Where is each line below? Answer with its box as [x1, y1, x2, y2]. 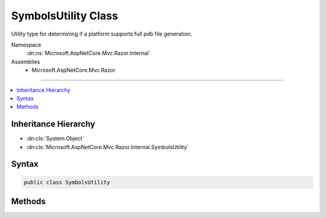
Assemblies [11, 58, 40, 65]
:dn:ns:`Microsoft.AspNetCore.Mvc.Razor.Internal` [26, 50, 151, 57]
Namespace [11, 41, 42, 48]
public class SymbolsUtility [24, 179, 110, 185]
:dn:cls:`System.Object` [26, 135, 85, 142]
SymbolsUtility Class [11, 9, 118, 22]
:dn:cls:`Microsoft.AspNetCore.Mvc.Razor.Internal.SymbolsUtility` [26, 143, 190, 150]
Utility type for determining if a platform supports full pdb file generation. [11, 30, 193, 37]
